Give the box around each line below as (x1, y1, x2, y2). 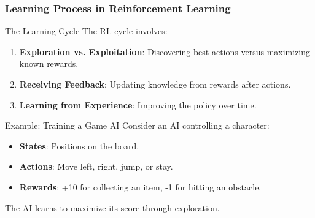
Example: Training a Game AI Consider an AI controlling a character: (5, 119, 270, 132)
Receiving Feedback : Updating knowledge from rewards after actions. (19, 78, 291, 90)
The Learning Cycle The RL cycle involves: (5, 24, 168, 37)
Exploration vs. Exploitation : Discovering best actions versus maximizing (19, 45, 311, 58)
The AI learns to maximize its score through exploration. (5, 201, 220, 214)
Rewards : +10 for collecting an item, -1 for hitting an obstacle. (19, 180, 262, 193)
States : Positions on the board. (19, 139, 139, 152)
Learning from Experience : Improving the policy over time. (19, 98, 257, 111)
